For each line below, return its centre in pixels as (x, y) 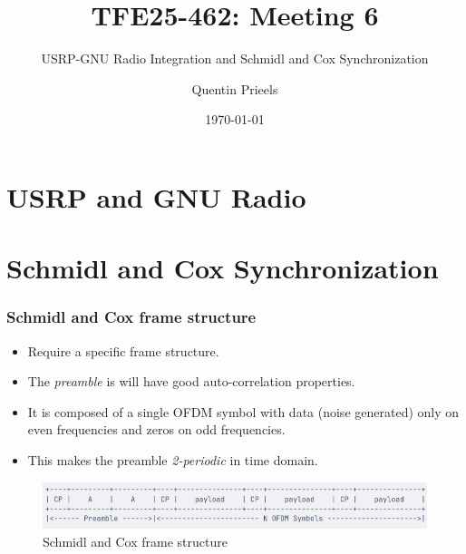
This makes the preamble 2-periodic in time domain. (173, 460)
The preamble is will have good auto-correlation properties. (191, 381)
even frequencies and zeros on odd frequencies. (156, 429)
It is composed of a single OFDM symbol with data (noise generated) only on (243, 411)
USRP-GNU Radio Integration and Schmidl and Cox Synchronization (235, 58)
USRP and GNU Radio (156, 196)
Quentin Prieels (235, 88)
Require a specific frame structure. (123, 350)
